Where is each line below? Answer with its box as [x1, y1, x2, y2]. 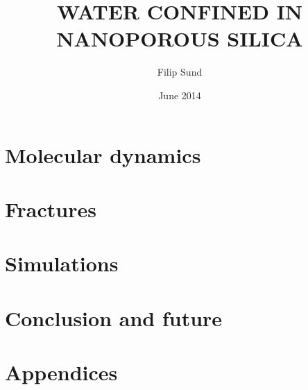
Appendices [5, 358, 118, 386]
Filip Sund [157, 65, 203, 79]
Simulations [5, 249, 119, 278]
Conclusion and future [5, 303, 223, 332]
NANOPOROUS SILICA [56, 24, 303, 53]
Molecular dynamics [5, 140, 201, 169]
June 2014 [158, 87, 201, 102]
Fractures [5, 194, 96, 223]
